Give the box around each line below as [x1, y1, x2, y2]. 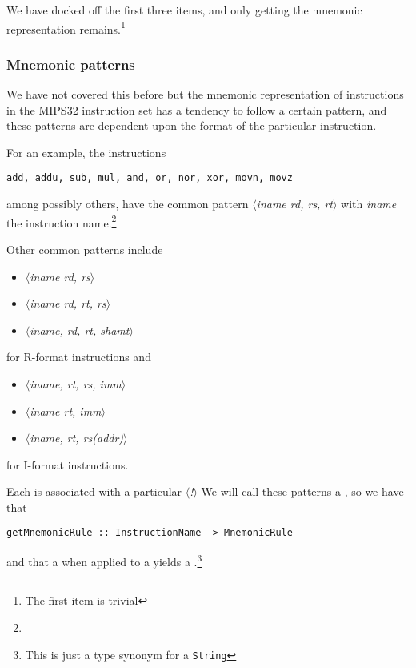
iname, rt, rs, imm [30, 375, 122, 392]
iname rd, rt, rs [30, 295, 106, 312]
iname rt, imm [30, 402, 102, 419]
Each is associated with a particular [6, 483, 182, 500]
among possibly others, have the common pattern [6, 195, 249, 212]
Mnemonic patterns [6, 54, 135, 74]
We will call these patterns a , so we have [201, 483, 404, 500]
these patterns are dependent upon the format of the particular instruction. [6, 117, 377, 134]
